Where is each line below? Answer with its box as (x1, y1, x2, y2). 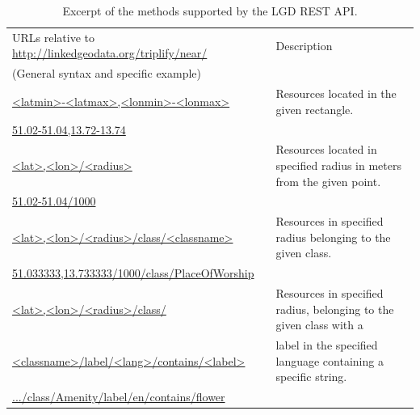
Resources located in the (275, 85, 397, 102)
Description (275, 36, 333, 53)
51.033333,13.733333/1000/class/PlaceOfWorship (12, 265, 254, 282)
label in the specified (275, 337, 378, 354)
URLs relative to (12, 28, 94, 45)
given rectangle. (275, 100, 354, 117)
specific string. (275, 368, 347, 385)
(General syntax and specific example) (12, 65, 202, 82)
